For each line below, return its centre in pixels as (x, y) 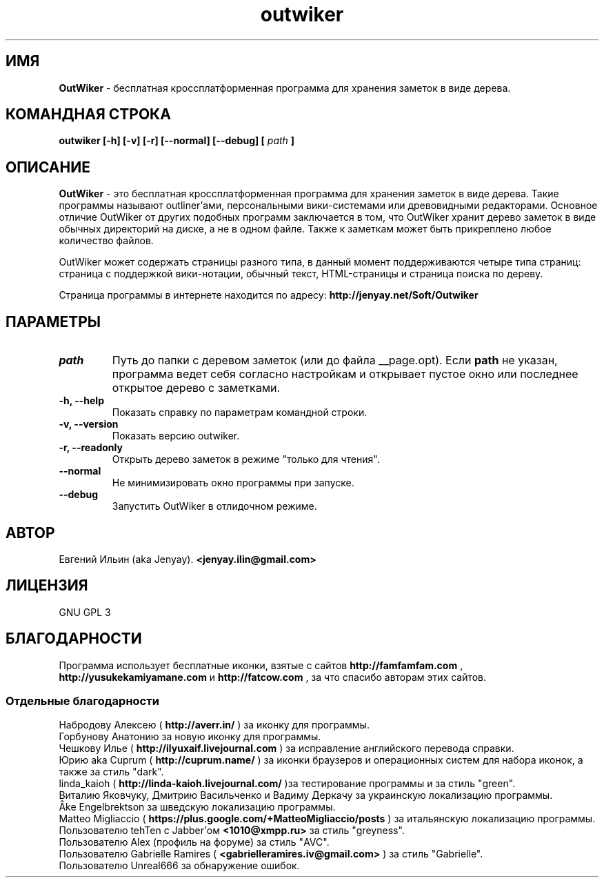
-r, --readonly (91, 448)
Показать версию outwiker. (176, 436)
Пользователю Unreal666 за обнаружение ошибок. (179, 866)
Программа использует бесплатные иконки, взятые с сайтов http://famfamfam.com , (261, 665)
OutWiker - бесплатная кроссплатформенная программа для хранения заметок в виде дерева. (285, 88)
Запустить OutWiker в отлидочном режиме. (214, 506)
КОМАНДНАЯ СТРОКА (88, 115)
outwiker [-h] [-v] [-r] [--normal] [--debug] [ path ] (177, 141)
